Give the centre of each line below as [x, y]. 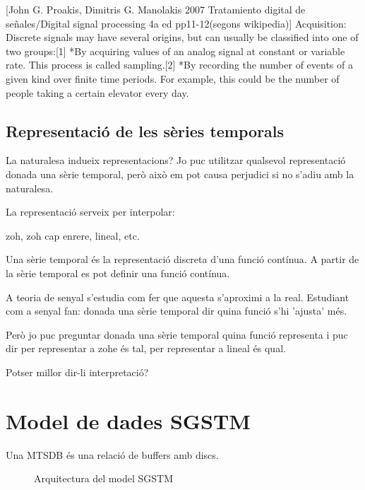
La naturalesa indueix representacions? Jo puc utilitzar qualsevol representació [176, 160]
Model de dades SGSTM [128, 420]
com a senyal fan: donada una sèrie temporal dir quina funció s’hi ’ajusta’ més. [176, 311]
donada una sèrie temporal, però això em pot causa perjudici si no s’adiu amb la [180, 174]
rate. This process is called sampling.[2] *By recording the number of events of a [179, 65]
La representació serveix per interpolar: [90, 212]
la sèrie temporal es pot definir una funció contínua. [118, 273]
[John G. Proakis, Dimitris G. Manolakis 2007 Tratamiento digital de [156, 9]
